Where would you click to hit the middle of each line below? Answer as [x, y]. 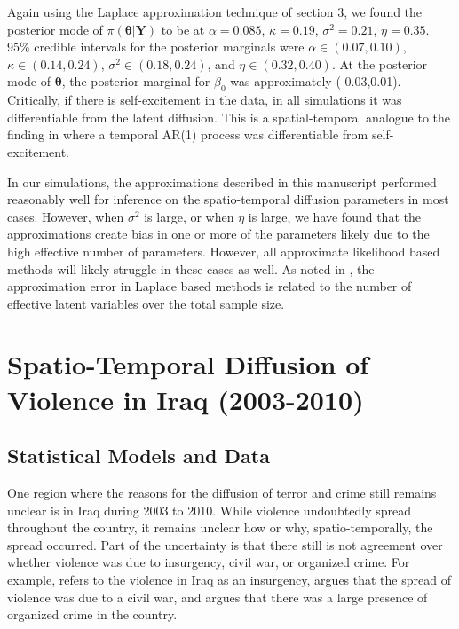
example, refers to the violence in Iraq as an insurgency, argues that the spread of [229, 580]
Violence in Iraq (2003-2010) [186, 399]
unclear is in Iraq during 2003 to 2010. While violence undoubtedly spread [209, 510]
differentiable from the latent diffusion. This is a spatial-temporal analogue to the [229, 117]
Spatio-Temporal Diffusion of [188, 364]
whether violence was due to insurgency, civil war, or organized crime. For [209, 562]
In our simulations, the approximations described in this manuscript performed [222, 181]
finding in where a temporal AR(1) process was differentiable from [188, 134]
